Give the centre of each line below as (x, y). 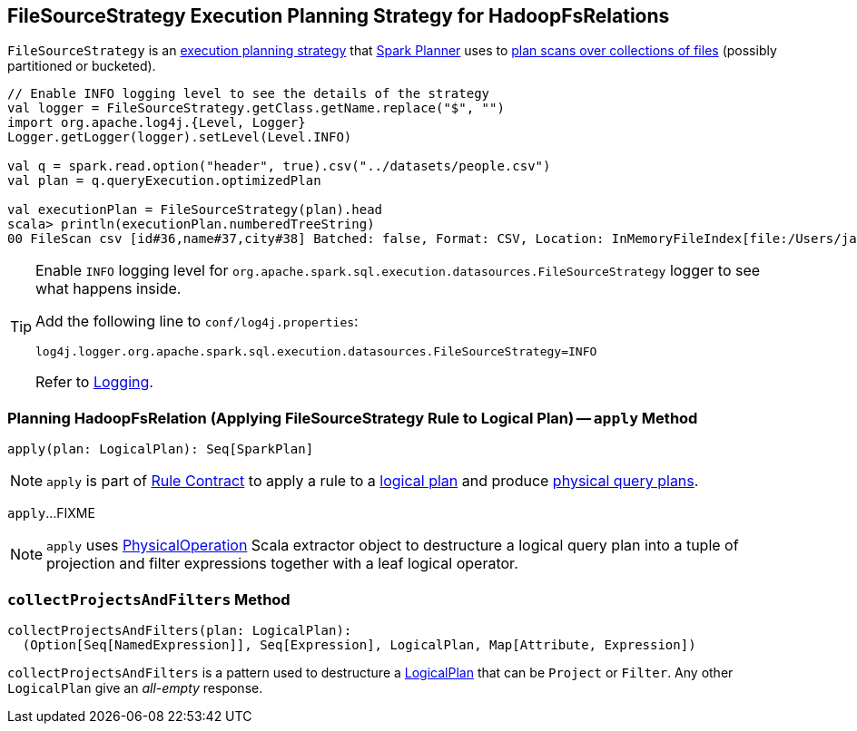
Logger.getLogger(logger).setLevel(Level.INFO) (180, 137)
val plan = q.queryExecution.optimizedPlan (164, 181)
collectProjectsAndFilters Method (149, 599)
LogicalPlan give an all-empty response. (135, 687)
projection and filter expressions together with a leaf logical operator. (282, 564)
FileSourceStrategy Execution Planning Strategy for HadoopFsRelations (339, 16)
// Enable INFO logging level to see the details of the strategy (249, 94)
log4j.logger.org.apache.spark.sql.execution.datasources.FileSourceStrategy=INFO (316, 352)
